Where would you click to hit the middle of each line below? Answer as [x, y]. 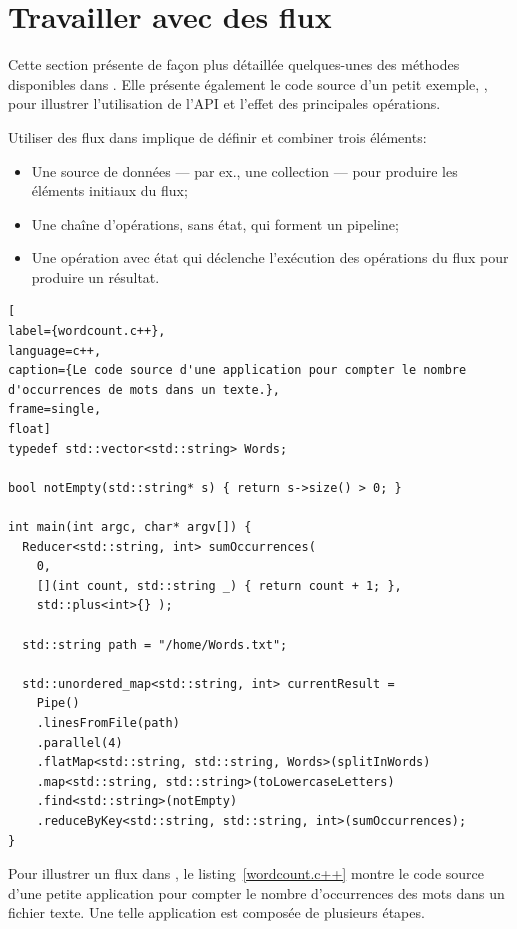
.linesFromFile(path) [108, 722]
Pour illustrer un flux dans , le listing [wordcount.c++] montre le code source [246, 873]
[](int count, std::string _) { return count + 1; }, [219, 585]
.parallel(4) [79, 742]
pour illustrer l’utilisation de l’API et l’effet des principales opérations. [224, 103]
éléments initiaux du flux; [109, 190]
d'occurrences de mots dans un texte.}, [144, 389]
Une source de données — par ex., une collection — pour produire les [244, 170]
